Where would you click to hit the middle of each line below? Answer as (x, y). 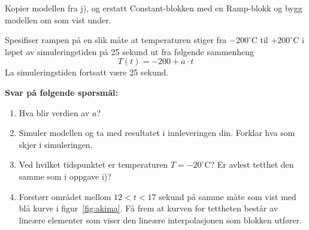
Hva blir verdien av (54, 112)
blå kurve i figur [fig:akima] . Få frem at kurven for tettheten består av (149, 208)
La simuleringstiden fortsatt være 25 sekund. (87, 72)
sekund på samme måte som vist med (228, 196)
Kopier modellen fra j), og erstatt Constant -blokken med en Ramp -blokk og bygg (154, 8)
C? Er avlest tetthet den (249, 164)
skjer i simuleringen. (56, 144)
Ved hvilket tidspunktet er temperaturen (93, 164)
